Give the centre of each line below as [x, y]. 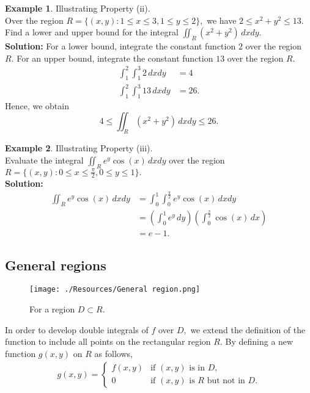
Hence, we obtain [37, 105]
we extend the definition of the [248, 329]
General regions [56, 265]
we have [222, 20]
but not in [226, 381]
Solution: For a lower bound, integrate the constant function [120, 45]
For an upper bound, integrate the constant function [115, 58]
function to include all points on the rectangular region [108, 341]
